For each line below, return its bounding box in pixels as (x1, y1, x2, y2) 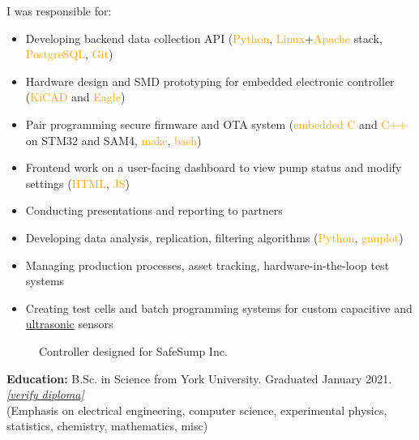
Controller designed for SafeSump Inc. (39, 342, 228, 359)
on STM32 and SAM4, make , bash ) (25, 131, 202, 148)
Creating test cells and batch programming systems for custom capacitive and (25, 299, 413, 316)
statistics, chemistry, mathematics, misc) (6, 417, 208, 434)
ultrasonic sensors (25, 315, 113, 332)
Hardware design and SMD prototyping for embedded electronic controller (25, 72, 395, 89)
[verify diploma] (6, 386, 84, 403)
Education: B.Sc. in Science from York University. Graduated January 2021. (6, 370, 392, 387)
